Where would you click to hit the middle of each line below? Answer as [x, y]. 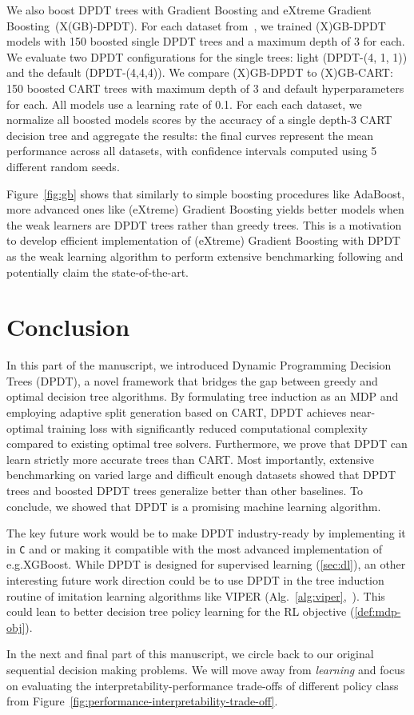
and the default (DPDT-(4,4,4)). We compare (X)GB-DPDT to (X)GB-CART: [200, 72]
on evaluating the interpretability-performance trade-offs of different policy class [203, 685]
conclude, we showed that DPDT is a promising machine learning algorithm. [194, 506]
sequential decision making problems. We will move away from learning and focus [206, 669]
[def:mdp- [378, 611]
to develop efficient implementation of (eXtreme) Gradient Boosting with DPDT [203, 240]
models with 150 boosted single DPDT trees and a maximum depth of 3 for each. [206, 41]
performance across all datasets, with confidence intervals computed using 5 [192, 151]
